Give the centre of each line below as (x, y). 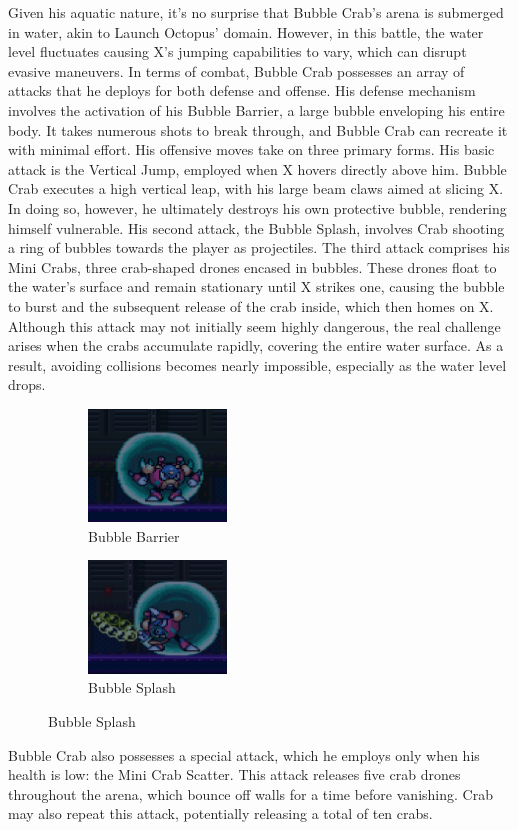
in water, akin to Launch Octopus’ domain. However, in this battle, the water (246, 31)
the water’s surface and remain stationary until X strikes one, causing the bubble (256, 286)
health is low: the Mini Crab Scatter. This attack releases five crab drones (234, 774)
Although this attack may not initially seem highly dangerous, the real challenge (254, 325)
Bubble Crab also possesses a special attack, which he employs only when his (244, 754)
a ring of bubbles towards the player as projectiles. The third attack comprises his (259, 247)
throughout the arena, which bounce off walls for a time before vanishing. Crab (250, 793)
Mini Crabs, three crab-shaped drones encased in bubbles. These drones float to (252, 266)
